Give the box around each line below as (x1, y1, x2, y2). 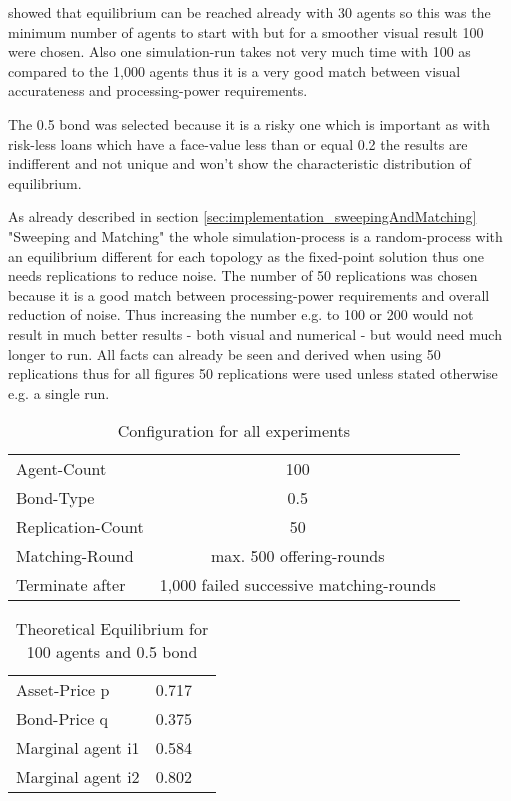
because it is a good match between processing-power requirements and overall (8, 284, 490, 305)
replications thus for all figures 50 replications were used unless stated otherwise (8, 363, 498, 384)
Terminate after (16, 573, 126, 597)
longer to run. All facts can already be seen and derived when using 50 (8, 343, 441, 364)
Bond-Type (16, 486, 95, 510)
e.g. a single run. (8, 382, 110, 403)
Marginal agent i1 (16, 736, 140, 760)
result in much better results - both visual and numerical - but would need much (8, 323, 502, 344)
